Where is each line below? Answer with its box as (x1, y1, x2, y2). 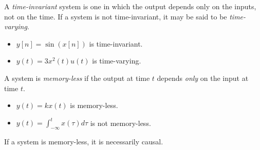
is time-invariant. (89, 38, 143, 49)
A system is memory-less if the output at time (4, 72, 150, 83)
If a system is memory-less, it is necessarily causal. (4, 136, 163, 147)
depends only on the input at (157, 72, 249, 83)
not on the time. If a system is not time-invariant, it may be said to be (4, 11, 227, 22)
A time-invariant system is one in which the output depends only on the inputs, (4, 1, 256, 11)
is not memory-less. (90, 117, 151, 128)
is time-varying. (92, 55, 141, 66)
